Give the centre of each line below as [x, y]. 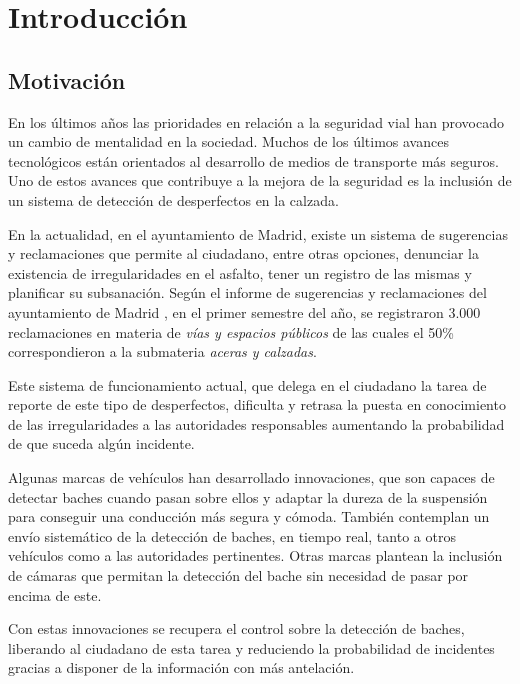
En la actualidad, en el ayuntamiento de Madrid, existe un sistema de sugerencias [258, 233]
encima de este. [55, 594]
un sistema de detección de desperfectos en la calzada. [173, 199]
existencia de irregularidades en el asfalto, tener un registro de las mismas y [240, 272]
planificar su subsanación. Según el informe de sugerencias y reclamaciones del [247, 292]
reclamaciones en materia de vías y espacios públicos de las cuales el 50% [231, 331]
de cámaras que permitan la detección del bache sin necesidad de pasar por [238, 575]
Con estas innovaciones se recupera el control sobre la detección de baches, [236, 628]
